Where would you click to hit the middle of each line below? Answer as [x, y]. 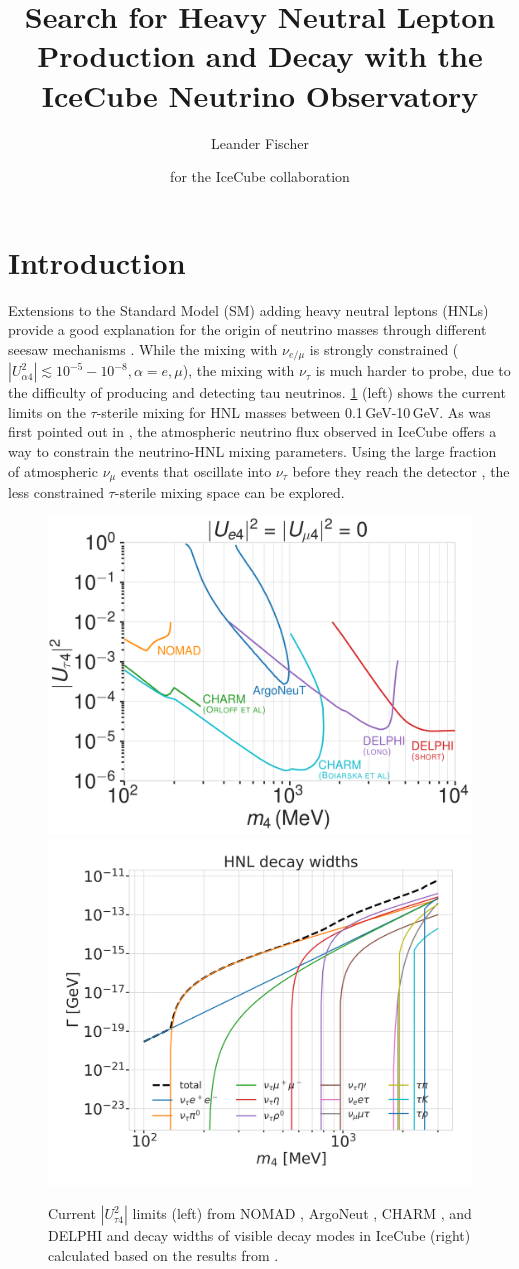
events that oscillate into [196, 470]
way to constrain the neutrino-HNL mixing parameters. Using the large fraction [252, 451]
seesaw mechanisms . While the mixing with [143, 348]
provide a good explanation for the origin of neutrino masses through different [247, 329]
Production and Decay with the [260, 55]
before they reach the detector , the [401, 470]
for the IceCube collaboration [260, 176]
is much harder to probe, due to [413, 370]
